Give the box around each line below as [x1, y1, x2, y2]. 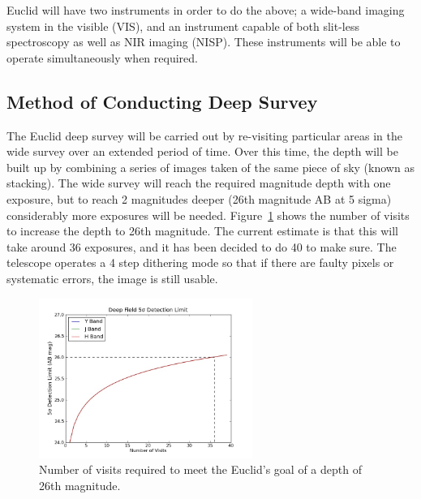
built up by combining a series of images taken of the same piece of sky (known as [6, 158, 415, 175]
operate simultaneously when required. [6, 49, 198, 66]
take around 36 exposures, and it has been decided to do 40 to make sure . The [6, 238, 397, 255]
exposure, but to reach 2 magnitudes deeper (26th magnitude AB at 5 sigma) [6, 190, 392, 207]
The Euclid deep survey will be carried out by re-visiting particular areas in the [6, 127, 402, 144]
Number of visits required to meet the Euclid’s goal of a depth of [39, 461, 362, 478]
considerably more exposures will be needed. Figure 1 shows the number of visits [6, 206, 410, 223]
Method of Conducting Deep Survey [6, 88, 318, 114]
